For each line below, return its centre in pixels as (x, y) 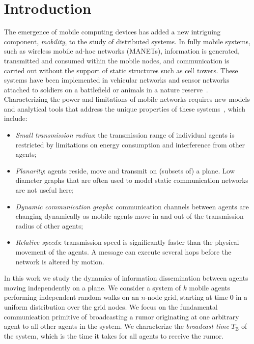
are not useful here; (44, 190)
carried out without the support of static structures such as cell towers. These (121, 70)
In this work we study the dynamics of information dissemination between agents (126, 278)
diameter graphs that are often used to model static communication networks (132, 180)
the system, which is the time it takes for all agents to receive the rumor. (114, 335)
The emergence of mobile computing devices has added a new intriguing (112, 32)
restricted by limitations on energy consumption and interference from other (130, 144)
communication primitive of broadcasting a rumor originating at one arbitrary (122, 316)
